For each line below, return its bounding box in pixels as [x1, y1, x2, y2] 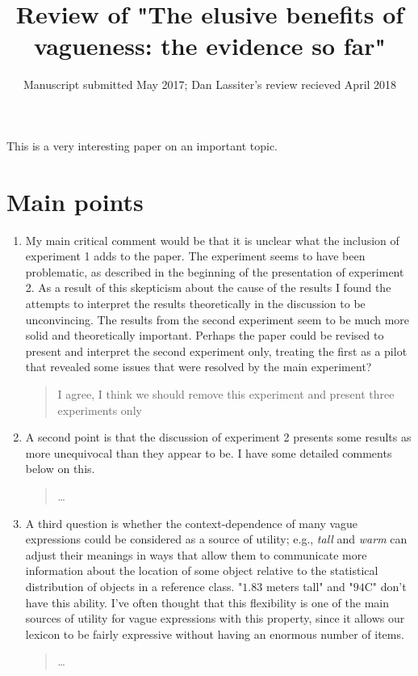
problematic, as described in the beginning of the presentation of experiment [25, 263, 404, 280]
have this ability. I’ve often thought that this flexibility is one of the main [25, 594, 390, 611]
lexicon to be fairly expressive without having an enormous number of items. [25, 625, 404, 642]
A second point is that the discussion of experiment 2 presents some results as [25, 429, 412, 446]
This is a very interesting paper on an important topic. [6, 137, 278, 154]
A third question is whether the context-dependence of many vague [25, 514, 358, 531]
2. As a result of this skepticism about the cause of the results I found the [25, 279, 391, 296]
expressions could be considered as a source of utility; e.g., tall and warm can [25, 530, 408, 547]
